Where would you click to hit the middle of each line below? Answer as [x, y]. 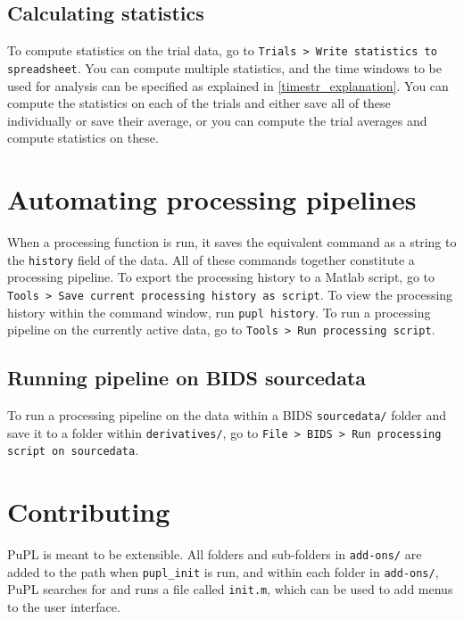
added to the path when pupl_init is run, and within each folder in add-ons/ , [223, 571]
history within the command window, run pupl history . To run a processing [219, 312]
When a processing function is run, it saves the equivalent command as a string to [232, 242]
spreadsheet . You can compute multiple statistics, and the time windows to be [224, 67]
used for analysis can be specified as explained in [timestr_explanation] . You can [228, 85]
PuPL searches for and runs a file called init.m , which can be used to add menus [230, 589]
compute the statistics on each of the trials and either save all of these [199, 103]
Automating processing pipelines [212, 199]
